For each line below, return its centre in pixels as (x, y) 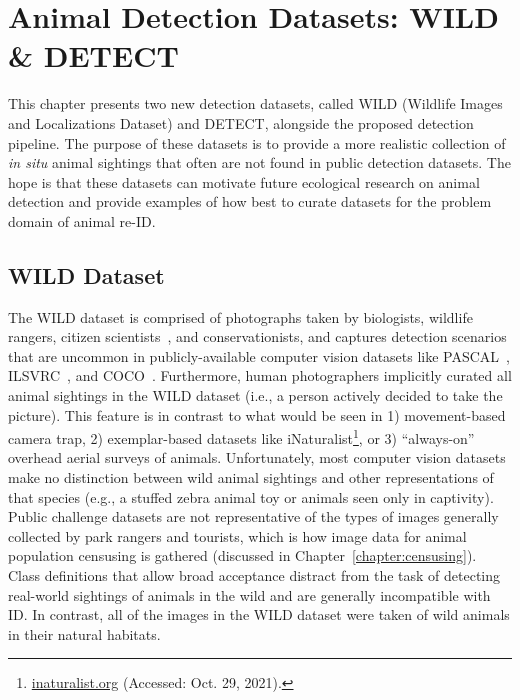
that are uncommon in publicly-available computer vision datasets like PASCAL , (259, 355)
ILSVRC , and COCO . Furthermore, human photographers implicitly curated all (260, 375)
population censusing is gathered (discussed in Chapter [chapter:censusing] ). (242, 555)
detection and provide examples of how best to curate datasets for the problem (250, 201)
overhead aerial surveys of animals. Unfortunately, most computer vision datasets (257, 457)
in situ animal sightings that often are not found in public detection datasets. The (259, 162)
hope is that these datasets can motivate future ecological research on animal (244, 181)
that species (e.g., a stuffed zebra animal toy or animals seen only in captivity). (251, 496)
